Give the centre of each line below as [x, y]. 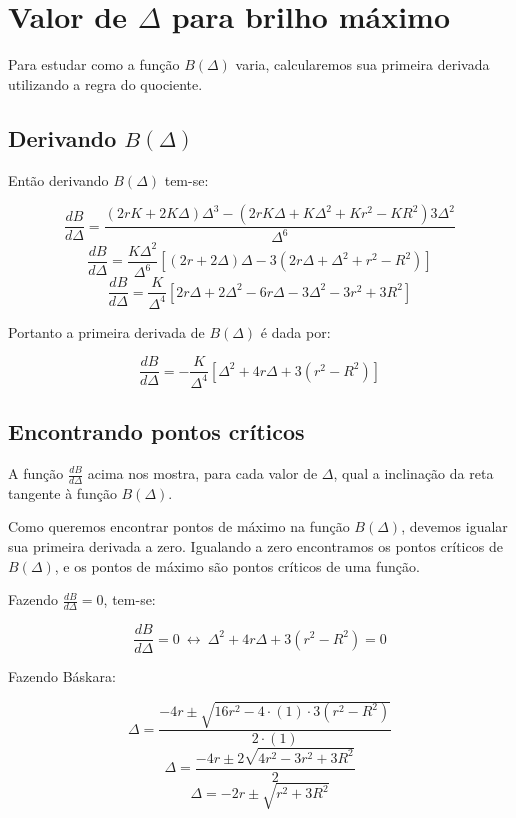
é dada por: [295, 331]
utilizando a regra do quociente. [105, 83]
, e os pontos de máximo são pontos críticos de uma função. [237, 565]
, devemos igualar [454, 526]
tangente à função [62, 492]
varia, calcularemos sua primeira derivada [362, 64]
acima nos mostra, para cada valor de [202, 473]
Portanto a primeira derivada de [106, 331]
